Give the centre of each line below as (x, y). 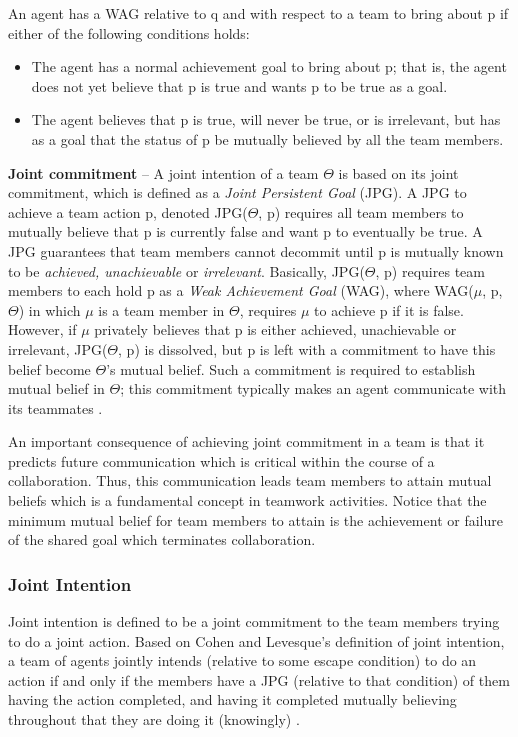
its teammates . (55, 407)
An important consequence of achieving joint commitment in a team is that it (246, 441)
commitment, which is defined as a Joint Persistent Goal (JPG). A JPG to (237, 192)
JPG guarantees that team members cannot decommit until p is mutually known (256, 250)
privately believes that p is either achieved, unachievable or (275, 329)
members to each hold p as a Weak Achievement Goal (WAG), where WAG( (241, 290)
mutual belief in (56, 388)
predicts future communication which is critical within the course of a (221, 460)
